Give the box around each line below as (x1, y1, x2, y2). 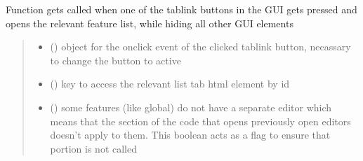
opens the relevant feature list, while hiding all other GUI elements (6, 15, 293, 30)
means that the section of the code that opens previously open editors (50, 113, 351, 128)
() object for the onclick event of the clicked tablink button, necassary (50, 39, 351, 54)
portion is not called (50, 141, 138, 155)
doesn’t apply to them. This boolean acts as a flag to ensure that (50, 127, 331, 142)
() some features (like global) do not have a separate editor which (50, 99, 332, 114)
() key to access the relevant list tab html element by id (50, 76, 290, 91)
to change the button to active (50, 52, 181, 67)
